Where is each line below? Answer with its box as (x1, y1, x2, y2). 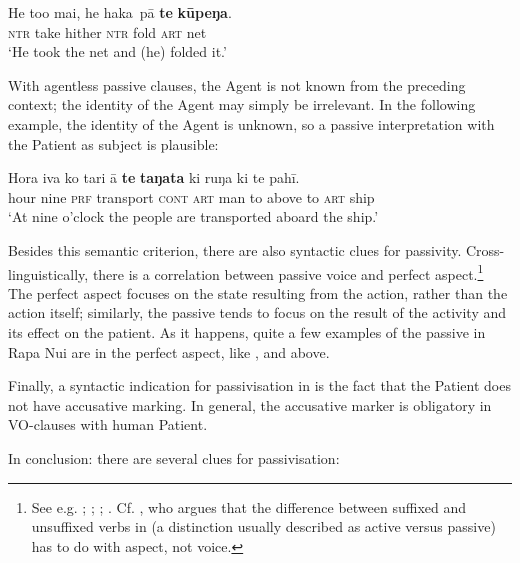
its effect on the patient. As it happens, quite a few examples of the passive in (8, 321, 486, 342)
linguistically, (8, 263, 89, 284)
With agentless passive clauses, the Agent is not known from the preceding (8, 74, 466, 95)
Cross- (465, 239, 505, 260)
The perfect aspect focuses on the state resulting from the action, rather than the (8, 282, 508, 303)
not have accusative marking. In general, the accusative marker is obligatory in (8, 394, 492, 415)
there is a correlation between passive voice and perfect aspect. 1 (92, 260, 484, 284)
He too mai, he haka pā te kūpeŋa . (8, 2, 232, 22)
